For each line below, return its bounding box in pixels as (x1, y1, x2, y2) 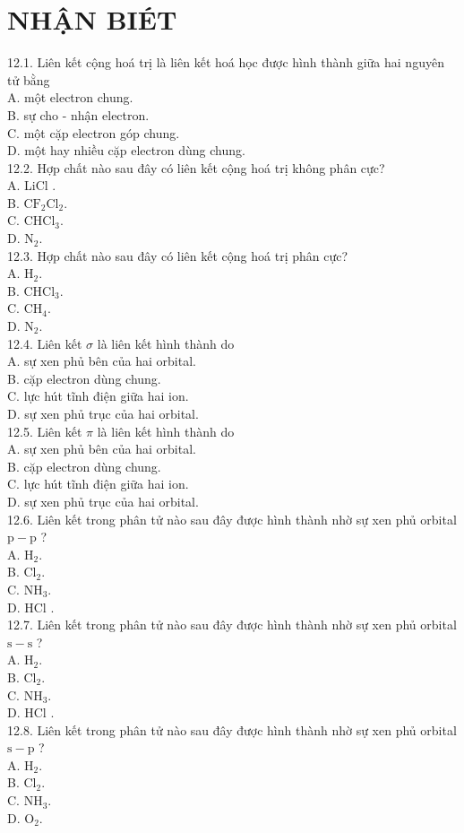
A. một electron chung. (7, 88, 133, 107)
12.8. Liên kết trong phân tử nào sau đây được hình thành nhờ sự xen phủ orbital (7, 720, 457, 739)
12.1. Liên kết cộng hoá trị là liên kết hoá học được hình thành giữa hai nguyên (7, 53, 444, 72)
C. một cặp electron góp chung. (7, 123, 180, 142)
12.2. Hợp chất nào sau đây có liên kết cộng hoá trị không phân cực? (7, 158, 385, 177)
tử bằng (7, 70, 50, 89)
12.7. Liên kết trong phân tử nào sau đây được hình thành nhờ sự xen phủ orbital (7, 615, 457, 634)
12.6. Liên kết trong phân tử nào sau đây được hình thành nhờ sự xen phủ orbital (7, 509, 457, 528)
